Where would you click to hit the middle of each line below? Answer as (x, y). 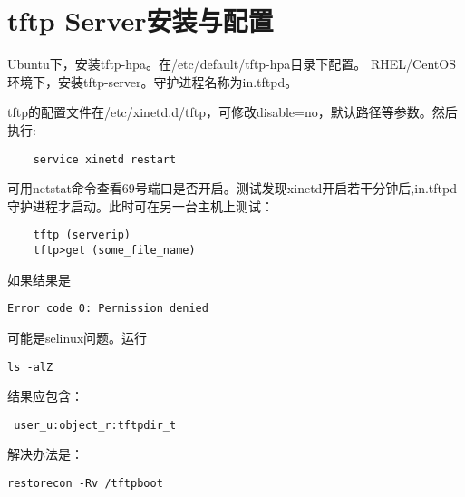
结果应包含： (45, 396)
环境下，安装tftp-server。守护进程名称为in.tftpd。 (153, 81)
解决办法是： (45, 454)
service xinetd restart (105, 159)
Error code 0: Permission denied (108, 309)
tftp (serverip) (82, 235)
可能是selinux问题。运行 (77, 337)
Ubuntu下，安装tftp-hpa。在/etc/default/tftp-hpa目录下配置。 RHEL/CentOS (232, 64)
